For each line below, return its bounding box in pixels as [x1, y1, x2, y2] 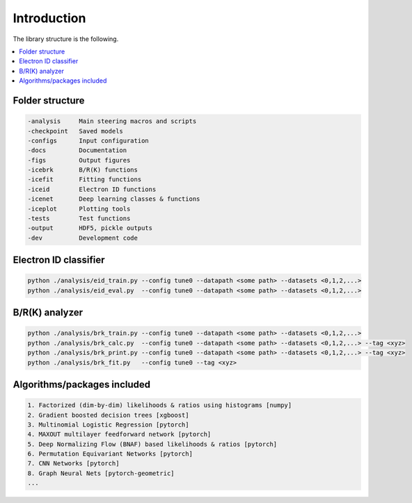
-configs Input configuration [27, 136, 149, 145]
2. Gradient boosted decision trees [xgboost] [27, 411, 189, 419]
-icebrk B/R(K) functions [27, 166, 138, 174]
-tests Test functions [27, 215, 131, 222]
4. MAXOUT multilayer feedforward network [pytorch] [27, 431, 212, 438]
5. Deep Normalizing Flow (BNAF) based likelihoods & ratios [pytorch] [27, 440, 278, 448]
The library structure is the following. [13, 35, 119, 43]
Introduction [13, 10, 86, 26]
